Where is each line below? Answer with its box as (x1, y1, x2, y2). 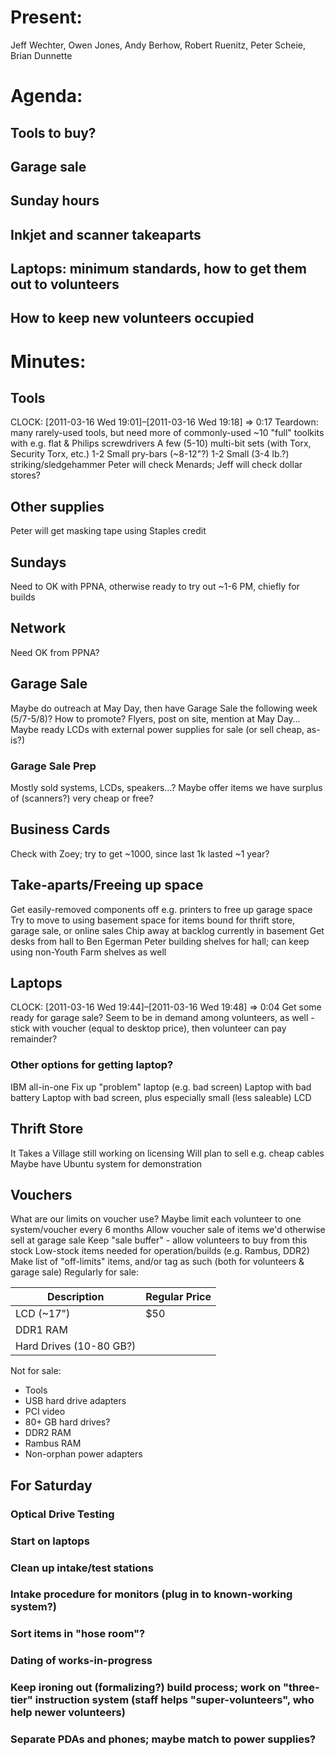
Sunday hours (10, 192, 100, 210)
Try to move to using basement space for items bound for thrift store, (10, 914, 296, 926)
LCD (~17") (15, 1307, 71, 1321)
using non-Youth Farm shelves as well (10, 946, 167, 958)
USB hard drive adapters (24, 1395, 127, 1407)
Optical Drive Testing (10, 1507, 115, 1521)
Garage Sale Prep (10, 759, 97, 773)
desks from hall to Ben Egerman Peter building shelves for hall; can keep (10, 935, 310, 947)
